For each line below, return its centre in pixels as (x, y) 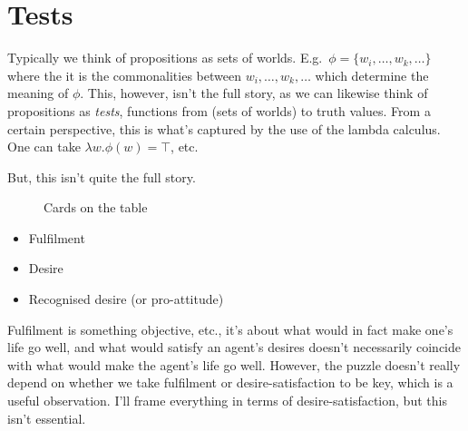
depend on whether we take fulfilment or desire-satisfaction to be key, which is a (230, 382)
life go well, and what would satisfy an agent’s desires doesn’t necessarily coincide (234, 347)
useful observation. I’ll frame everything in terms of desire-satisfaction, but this (227, 401)
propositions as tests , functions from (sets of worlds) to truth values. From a (219, 110)
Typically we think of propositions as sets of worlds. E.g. (165, 58)
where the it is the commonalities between (124, 75)
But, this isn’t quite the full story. (102, 176)
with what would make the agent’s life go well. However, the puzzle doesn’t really (234, 364)
